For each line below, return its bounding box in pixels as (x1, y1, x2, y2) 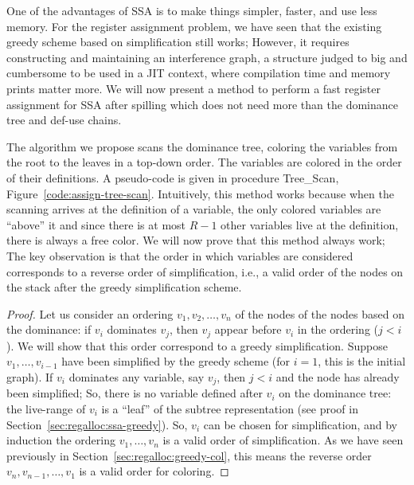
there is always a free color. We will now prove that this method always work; (6, 232, 385, 248)
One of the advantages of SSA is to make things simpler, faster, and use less (6, 2, 377, 18)
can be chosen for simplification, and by (203, 416, 397, 432)
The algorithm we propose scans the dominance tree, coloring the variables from (6, 138, 398, 154)
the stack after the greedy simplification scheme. (6, 279, 242, 295)
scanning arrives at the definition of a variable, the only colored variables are (6, 201, 381, 217)
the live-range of (6, 400, 86, 417)
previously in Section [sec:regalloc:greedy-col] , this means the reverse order (6, 447, 372, 463)
